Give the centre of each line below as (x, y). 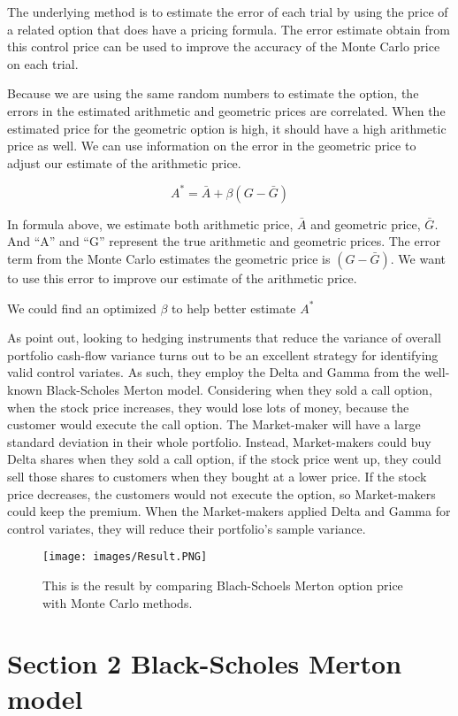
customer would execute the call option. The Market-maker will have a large (214, 424)
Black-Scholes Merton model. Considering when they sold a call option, (239, 389)
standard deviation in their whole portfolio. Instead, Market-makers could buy (219, 441)
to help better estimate (234, 308)
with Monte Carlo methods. (118, 602)
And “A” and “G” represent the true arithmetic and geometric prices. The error (224, 241)
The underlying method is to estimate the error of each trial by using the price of (228, 12)
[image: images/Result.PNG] (125, 557)
